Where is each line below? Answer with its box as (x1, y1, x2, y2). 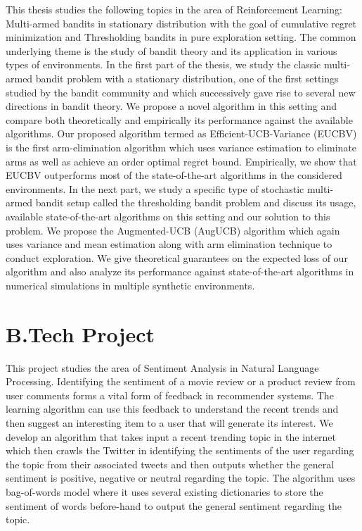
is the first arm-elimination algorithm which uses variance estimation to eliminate (6, 139, 357, 154)
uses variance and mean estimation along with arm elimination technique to (6, 237, 332, 251)
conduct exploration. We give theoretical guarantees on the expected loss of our (6, 250, 348, 265)
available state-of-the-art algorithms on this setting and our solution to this (6, 208, 330, 223)
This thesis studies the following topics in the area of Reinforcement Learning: (6, 2, 342, 16)
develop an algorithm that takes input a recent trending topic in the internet (6, 429, 337, 444)
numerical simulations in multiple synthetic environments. (6, 277, 255, 292)
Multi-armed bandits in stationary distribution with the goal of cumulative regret (6, 15, 357, 30)
